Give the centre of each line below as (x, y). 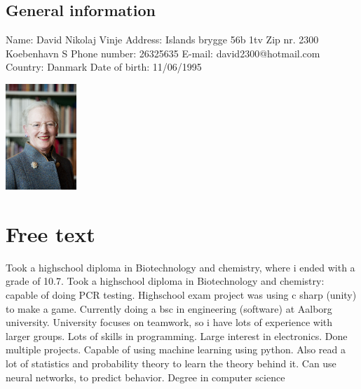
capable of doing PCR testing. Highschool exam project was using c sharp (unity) (181, 295)
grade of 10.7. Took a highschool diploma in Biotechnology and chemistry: (165, 281)
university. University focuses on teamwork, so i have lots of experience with (169, 322)
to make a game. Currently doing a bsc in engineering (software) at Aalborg (169, 308)
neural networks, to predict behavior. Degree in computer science (145, 377)
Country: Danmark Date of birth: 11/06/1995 (104, 67)
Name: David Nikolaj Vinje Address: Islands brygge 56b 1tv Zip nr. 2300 (162, 40)
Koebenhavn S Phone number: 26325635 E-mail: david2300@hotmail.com (163, 53)
